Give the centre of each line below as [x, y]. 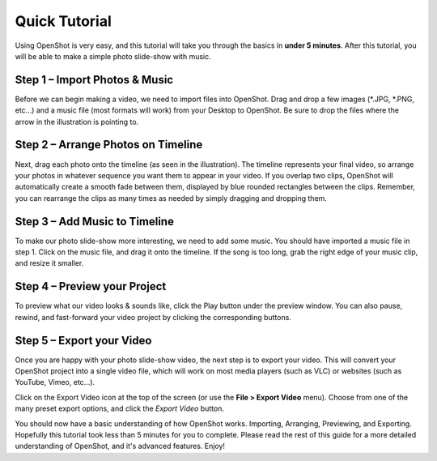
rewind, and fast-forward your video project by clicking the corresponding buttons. [153, 317]
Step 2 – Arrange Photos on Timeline [109, 145]
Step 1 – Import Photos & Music [94, 80]
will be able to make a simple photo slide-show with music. [113, 56]
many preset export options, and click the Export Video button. [119, 408]
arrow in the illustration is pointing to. [77, 122]
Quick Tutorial [64, 21]
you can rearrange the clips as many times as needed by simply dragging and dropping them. [171, 198]
